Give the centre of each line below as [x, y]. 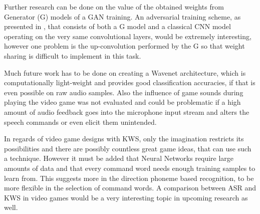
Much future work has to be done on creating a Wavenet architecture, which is [125, 72]
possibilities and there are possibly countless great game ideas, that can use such [128, 148]
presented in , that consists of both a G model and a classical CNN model [117, 26]
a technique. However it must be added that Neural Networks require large [119, 158]
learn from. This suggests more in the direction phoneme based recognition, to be [129, 178]
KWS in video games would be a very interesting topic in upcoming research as [126, 197]
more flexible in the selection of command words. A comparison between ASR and [130, 188]
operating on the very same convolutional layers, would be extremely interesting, [128, 36]
